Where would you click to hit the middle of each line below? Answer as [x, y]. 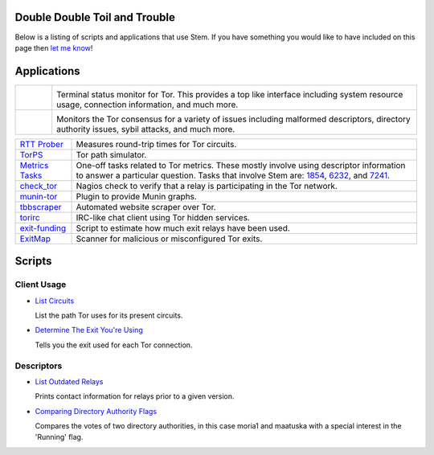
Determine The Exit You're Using [89, 330]
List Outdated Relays [69, 381]
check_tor [39, 186]
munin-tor [39, 196]
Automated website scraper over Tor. [146, 207]
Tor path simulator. [111, 154]
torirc [30, 217]
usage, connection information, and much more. [147, 105]
